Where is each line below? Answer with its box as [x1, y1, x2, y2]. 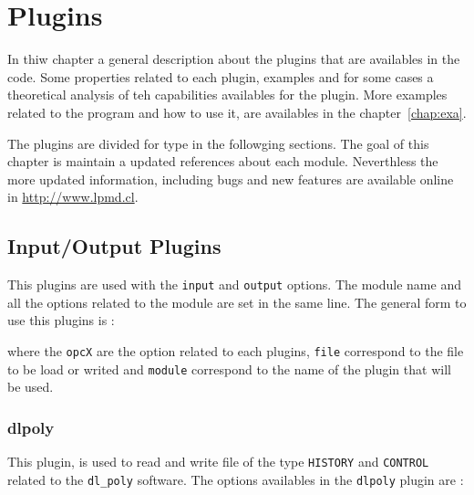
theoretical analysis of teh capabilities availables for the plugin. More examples [7, 85, 448, 104]
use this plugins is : [7, 311, 115, 330]
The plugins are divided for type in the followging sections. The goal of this [7, 133, 429, 153]
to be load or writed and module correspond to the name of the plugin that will [7, 359, 451, 378]
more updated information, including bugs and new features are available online [7, 169, 454, 188]
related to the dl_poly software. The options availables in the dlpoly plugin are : [7, 469, 464, 489]
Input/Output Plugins [7, 232, 222, 260]
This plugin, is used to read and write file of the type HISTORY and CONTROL [7, 452, 429, 471]
